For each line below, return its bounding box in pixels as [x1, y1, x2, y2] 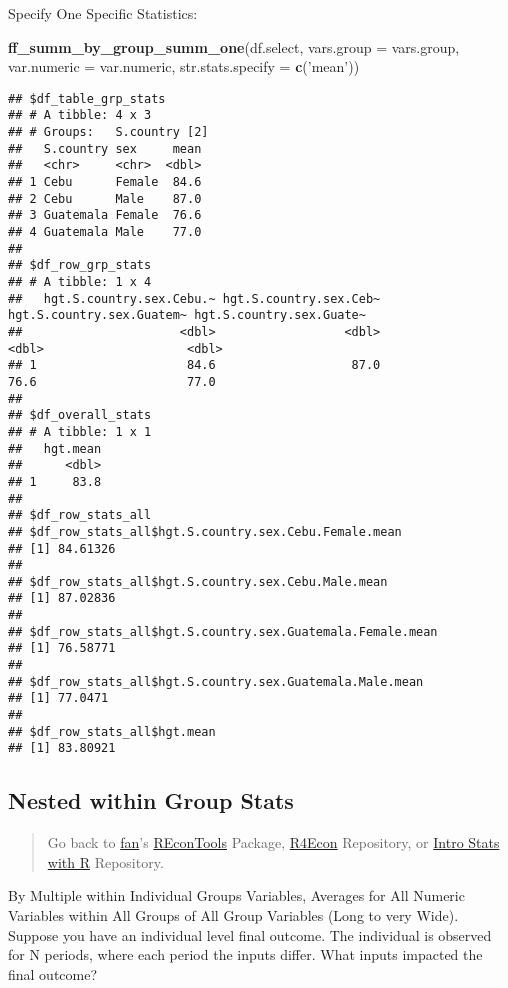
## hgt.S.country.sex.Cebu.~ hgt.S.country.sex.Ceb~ [8, 291, 381, 306]
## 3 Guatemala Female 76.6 [8, 208, 202, 223]
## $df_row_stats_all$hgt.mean [8, 724, 216, 739]
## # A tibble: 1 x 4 [8, 275, 152, 289]
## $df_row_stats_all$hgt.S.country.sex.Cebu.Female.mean [8, 524, 402, 539]
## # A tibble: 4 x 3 [8, 108, 152, 123]
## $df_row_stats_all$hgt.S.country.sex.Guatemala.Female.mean [8, 624, 438, 639]
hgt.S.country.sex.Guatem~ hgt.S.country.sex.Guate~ [8, 308, 366, 323]
